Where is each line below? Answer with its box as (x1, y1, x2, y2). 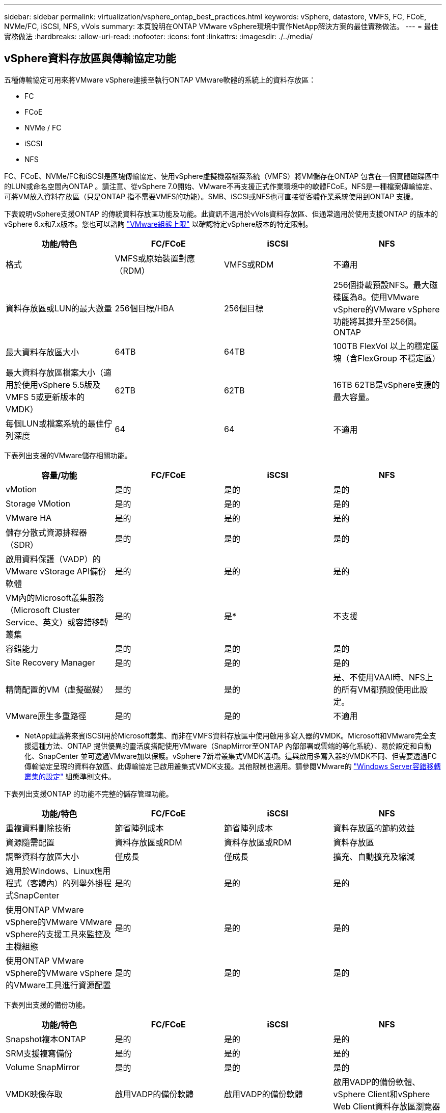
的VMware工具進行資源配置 (6, 979, 111, 990)
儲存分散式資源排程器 (6, 527, 88, 538)
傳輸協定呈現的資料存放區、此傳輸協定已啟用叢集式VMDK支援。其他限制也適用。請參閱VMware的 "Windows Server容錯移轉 (24, 761, 441, 771)
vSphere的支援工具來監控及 (6, 929, 111, 939)
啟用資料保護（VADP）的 (6, 553, 101, 564)
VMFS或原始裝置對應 (115, 253, 195, 263)
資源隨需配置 (6, 837, 55, 847)
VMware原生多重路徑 (6, 710, 87, 721)
